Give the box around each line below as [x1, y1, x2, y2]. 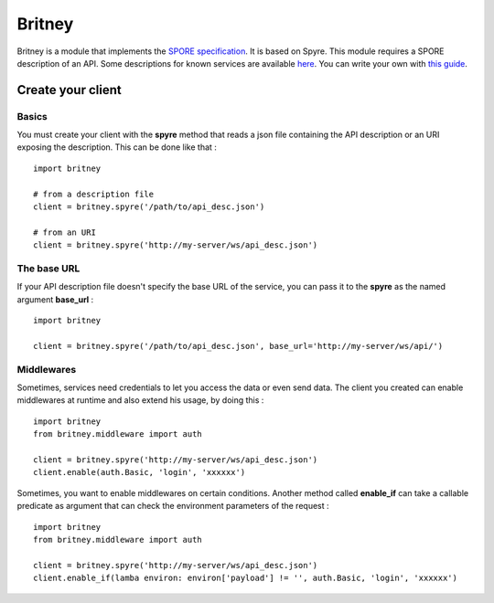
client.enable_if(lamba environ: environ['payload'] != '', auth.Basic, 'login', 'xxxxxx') [33, 573, 457, 584]
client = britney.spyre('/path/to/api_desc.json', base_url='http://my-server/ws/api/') [33, 341, 444, 351]
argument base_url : [16, 293, 94, 305]
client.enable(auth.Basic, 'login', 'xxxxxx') [33, 467, 246, 478]
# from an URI [33, 227, 96, 238]
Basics [16, 110, 48, 122]
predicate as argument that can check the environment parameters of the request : [16, 501, 329, 512]
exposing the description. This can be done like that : [16, 142, 217, 153]
